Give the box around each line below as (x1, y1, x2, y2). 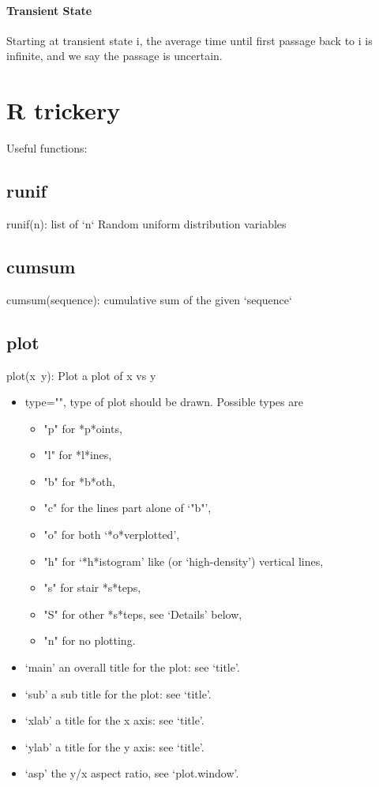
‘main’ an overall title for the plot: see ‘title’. (24, 659, 240, 676)
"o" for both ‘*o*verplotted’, (43, 526, 180, 543)
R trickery (6, 94, 121, 126)
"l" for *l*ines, (43, 446, 112, 463)
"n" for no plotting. (43, 632, 136, 649)
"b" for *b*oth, (43, 473, 115, 489)
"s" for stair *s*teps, (43, 579, 141, 596)
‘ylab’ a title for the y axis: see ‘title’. (24, 738, 205, 755)
